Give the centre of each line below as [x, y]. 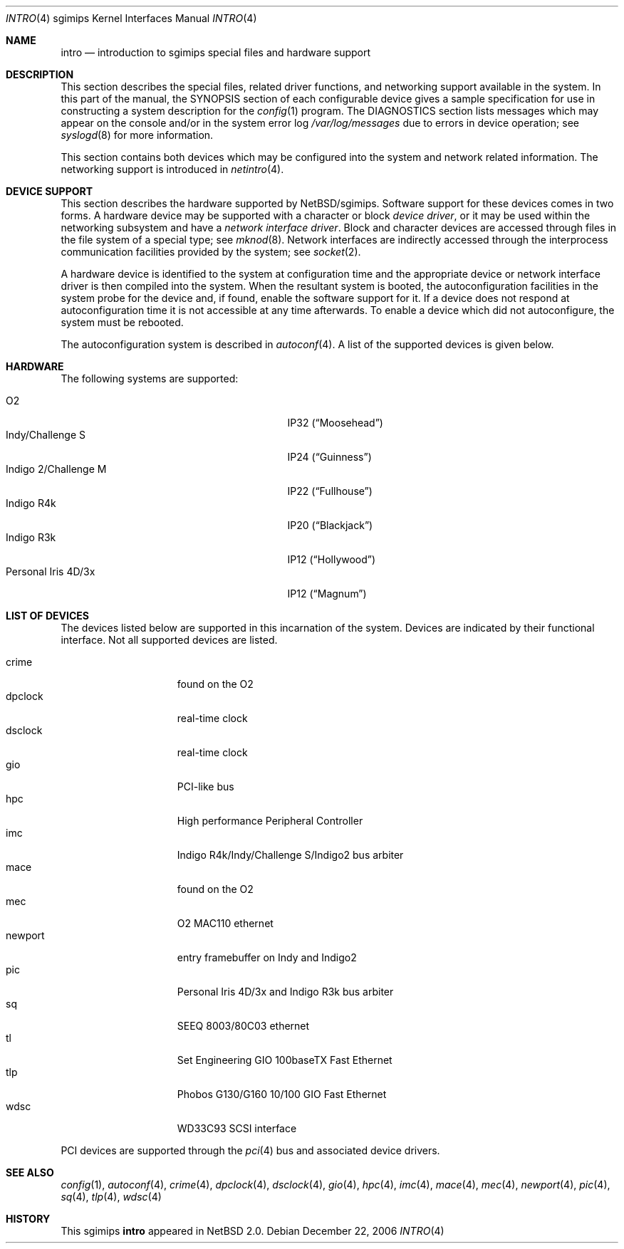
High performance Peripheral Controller [270, 821]
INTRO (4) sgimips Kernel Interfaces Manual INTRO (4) [131, 18]
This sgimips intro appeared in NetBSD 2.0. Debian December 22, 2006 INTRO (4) [253, 1231]
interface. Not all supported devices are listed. [169, 640]
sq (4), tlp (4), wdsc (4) [111, 1197]
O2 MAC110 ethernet [225, 923]
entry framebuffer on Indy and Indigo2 [267, 957]
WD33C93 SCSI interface [237, 1128]
